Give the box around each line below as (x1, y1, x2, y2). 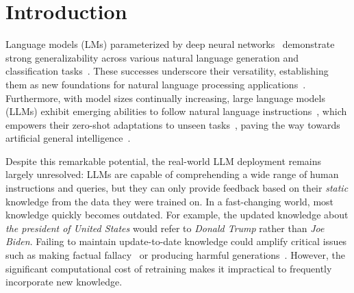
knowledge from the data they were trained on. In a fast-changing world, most (5, 194, 334, 208)
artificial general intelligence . (5, 131, 131, 145)
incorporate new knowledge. (5, 275, 123, 289)
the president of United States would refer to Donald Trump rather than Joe (5, 220, 325, 235)
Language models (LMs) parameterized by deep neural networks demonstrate (5, 37, 335, 51)
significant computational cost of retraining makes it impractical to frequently (5, 261, 332, 275)
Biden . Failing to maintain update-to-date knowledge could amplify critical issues (5, 234, 347, 249)
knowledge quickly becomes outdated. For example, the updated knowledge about (5, 207, 349, 222)
